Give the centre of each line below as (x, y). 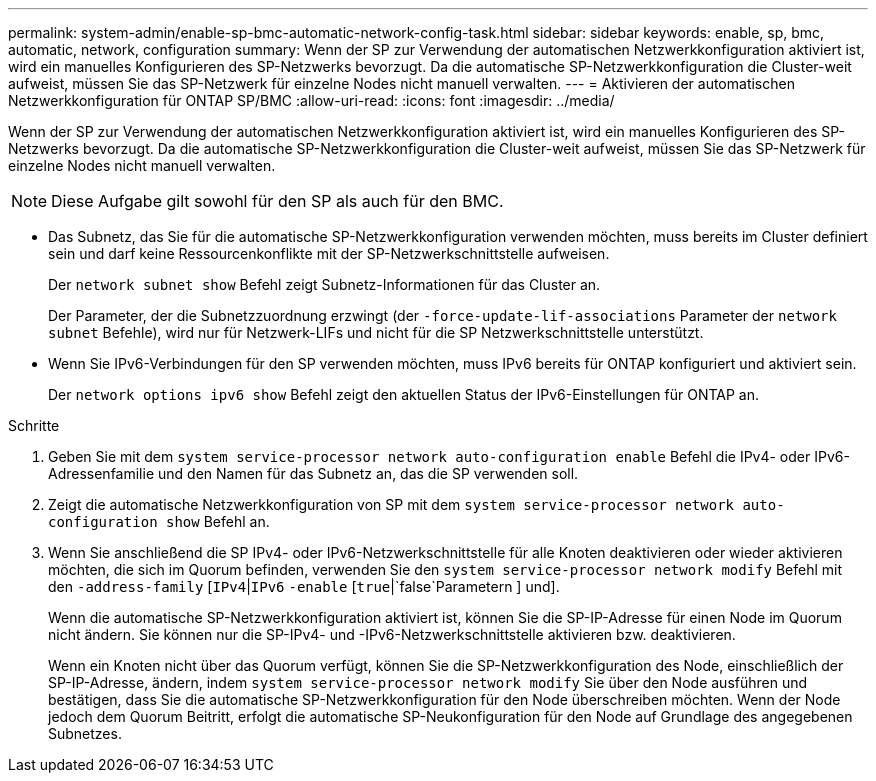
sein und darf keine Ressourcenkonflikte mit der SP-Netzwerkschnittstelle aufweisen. (329, 253)
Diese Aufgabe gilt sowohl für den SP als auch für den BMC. (277, 201)
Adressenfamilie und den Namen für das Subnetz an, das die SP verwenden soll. (313, 473)
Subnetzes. (85, 733)
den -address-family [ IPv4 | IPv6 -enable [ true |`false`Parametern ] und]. (304, 586)
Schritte (34, 425)
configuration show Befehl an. (159, 521)
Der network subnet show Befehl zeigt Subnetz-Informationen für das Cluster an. (324, 284)
